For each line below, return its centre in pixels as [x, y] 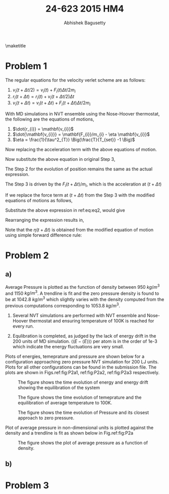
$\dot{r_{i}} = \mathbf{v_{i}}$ [43, 129]
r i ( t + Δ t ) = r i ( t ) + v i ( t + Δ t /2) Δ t [43, 97]
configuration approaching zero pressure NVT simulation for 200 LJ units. [82, 361]
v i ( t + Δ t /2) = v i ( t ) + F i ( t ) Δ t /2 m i [44, 90]
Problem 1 [26, 66]
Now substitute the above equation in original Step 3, [60, 159]
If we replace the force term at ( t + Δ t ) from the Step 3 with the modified [80, 195]
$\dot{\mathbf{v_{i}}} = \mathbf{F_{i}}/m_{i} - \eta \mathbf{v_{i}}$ [81, 135]
